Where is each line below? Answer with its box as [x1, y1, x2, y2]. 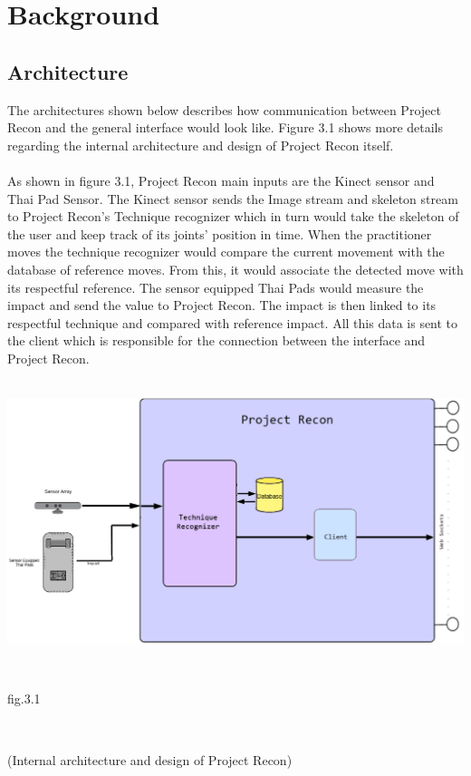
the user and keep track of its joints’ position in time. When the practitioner [7, 224, 432, 243]
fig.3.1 [7, 689, 41, 708]
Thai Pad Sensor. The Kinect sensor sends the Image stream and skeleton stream [7, 189, 458, 208]
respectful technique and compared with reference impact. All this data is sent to [7, 313, 458, 332]
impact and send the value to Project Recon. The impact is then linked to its [7, 296, 437, 315]
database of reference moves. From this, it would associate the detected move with [7, 259, 464, 278]
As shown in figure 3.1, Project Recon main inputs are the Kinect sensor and [7, 170, 435, 189]
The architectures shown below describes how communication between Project [7, 100, 441, 119]
